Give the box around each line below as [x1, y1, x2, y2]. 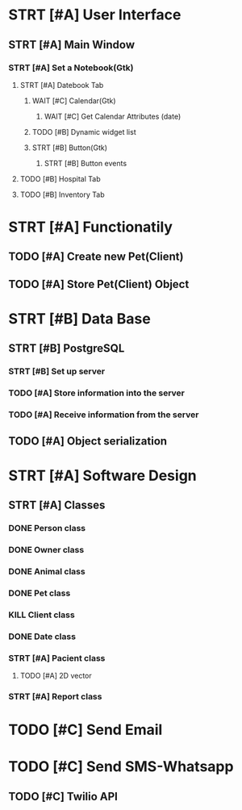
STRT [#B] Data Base [8, 310, 151, 328]
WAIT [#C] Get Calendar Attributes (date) [44, 111, 181, 121]
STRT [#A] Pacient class [8, 652, 106, 663]
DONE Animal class [8, 566, 86, 577]
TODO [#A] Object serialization [8, 434, 168, 448]
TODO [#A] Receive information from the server [8, 409, 199, 420]
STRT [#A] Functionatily [8, 218, 173, 236]
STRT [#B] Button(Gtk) [31, 143, 107, 152]
